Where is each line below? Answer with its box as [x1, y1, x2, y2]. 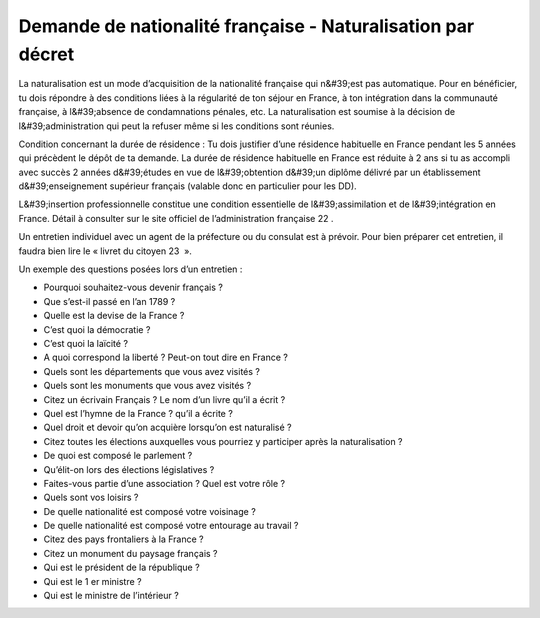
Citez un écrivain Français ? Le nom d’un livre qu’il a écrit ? [43, 393, 286, 405]
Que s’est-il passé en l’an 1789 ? [43, 295, 176, 307]
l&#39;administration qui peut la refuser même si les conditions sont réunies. [18, 120, 335, 132]
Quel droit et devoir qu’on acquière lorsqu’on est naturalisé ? [43, 421, 292, 434]
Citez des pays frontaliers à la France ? [43, 533, 204, 545]
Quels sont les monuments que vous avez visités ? [43, 380, 252, 392]
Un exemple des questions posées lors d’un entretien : [18, 263, 243, 275]
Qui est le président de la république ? [43, 561, 200, 574]
